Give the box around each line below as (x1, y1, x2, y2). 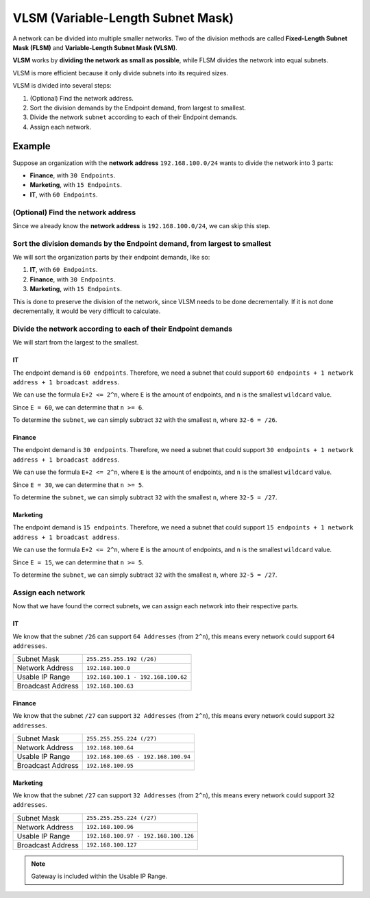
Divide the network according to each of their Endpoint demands (12, 324, 233, 334)
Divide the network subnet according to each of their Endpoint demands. (29, 113, 238, 121)
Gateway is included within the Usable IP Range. (31, 872, 168, 880)
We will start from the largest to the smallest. (12, 338, 139, 347)
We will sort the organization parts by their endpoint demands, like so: (12, 253, 210, 262)
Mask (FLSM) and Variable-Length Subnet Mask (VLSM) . (12, 43, 177, 51)
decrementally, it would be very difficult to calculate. (12, 307, 161, 315)
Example (12, 140, 51, 152)
